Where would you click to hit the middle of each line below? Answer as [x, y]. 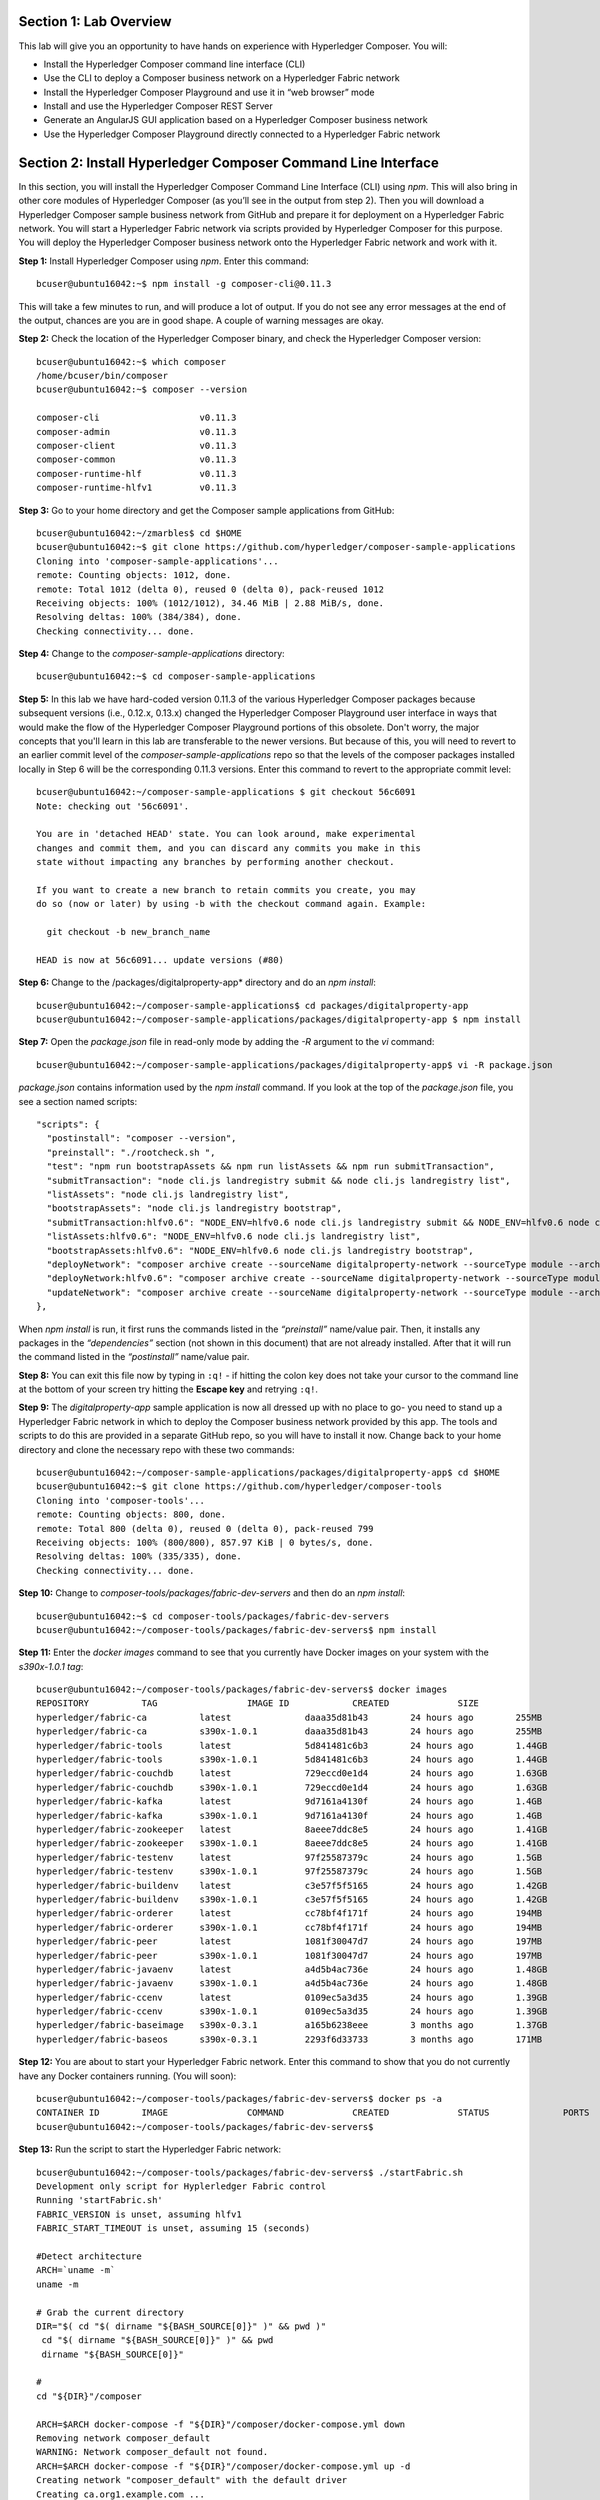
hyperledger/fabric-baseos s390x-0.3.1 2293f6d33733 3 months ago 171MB [289, 2039]
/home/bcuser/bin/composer [102, 376]
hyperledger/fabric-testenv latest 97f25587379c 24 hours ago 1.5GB [289, 1857]
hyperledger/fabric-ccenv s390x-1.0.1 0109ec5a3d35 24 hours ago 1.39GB [292, 2011]
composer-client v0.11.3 [136, 446]
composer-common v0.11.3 [136, 459]
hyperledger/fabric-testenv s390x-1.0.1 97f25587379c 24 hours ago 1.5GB [289, 1871]
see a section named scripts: [78, 1101]
